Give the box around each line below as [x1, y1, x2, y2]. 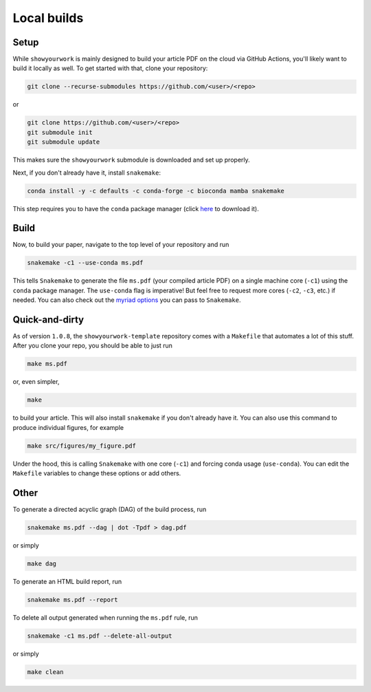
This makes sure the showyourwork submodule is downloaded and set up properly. [12, 155, 250, 164]
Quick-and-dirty [12, 314, 85, 325]
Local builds [12, 10, 84, 25]
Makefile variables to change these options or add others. [12, 469, 181, 477]
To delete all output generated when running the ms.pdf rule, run [12, 613, 199, 622]
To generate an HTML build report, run [12, 578, 122, 586]
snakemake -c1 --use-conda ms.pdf [27, 259, 144, 267]
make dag [27, 560, 57, 567]
